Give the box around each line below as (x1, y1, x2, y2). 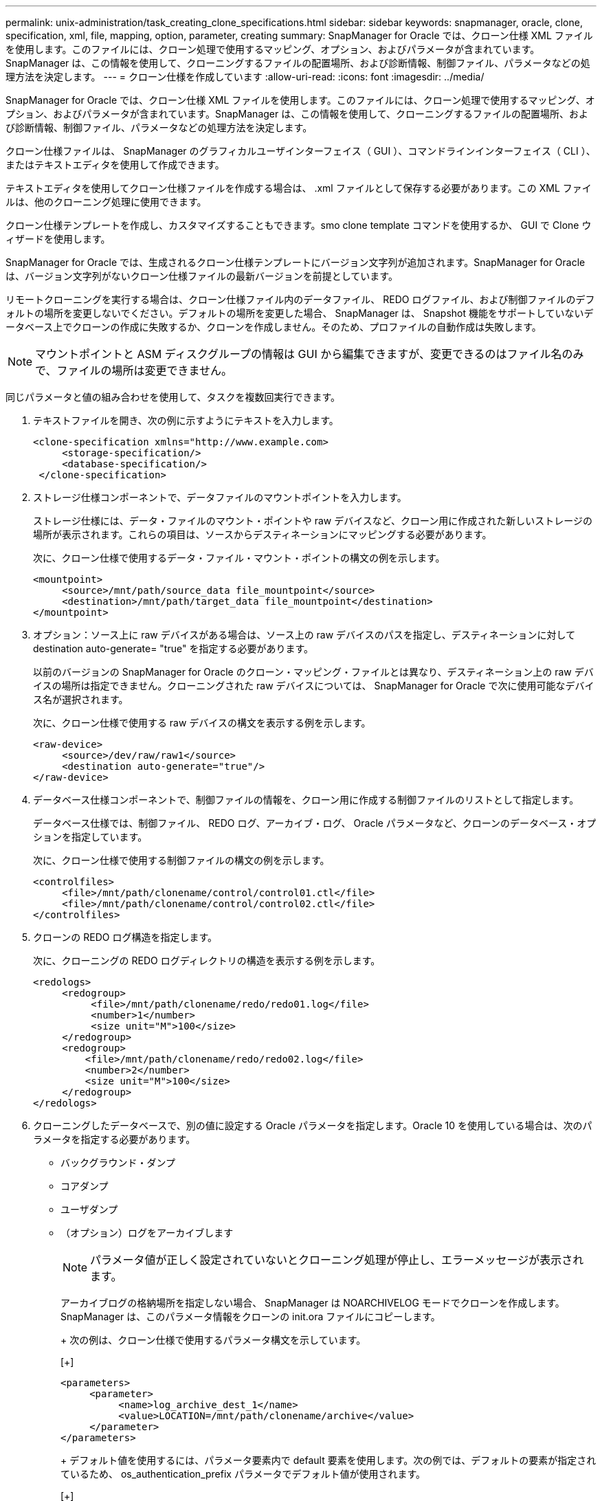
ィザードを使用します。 (5, 233, 111, 245)
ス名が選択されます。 (33, 693, 129, 705)
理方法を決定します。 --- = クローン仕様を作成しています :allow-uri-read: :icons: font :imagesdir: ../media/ (5, 71, 484, 82)
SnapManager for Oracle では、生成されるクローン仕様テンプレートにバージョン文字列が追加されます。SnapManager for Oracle (5, 256, 586, 268)
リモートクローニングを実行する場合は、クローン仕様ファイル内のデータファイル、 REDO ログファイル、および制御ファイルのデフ (5, 293, 595, 305)
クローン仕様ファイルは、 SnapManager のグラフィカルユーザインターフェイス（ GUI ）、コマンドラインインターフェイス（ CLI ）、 (5, 145, 596, 157)
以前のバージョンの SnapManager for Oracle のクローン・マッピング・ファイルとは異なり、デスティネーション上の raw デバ (33, 666, 594, 678)
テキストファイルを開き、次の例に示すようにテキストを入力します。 (33, 414, 339, 426)
